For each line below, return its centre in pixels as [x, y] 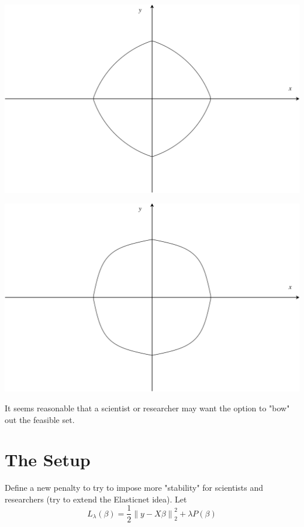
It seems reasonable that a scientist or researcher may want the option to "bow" [147, 408]
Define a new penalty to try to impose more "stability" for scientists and [134, 488]
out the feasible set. [40, 419]
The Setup [48, 460]
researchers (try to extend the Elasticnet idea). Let [96, 499]
